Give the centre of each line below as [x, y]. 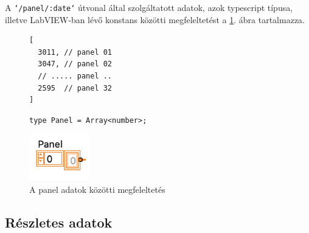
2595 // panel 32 [75, 88]
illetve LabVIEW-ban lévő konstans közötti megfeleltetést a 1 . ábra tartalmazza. [155, 19]
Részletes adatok [59, 222]
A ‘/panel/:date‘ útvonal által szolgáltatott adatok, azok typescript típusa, [149, 7]
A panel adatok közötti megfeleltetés [97, 189]
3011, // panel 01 [75, 52]
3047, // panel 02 [75, 64]
